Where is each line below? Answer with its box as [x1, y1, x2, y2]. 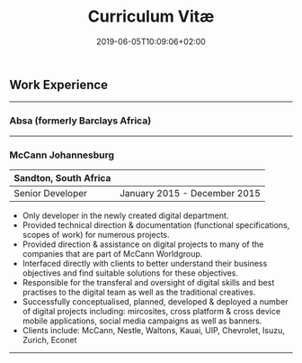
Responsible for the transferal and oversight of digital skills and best [22, 277, 275, 287]
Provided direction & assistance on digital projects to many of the [22, 239, 264, 250]
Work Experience [9, 77, 109, 92]
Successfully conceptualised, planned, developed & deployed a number [22, 295, 289, 307]
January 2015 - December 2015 [120, 186, 261, 199]
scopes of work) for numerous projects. [22, 229, 170, 240]
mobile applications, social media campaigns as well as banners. [22, 315, 262, 326]
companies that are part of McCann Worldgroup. [22, 248, 203, 259]
